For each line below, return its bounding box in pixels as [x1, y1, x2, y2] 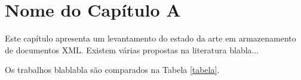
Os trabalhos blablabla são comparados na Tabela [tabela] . [5, 63, 220, 76]
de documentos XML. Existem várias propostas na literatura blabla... [5, 43, 259, 56]
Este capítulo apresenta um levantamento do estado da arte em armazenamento [5, 32, 296, 44]
